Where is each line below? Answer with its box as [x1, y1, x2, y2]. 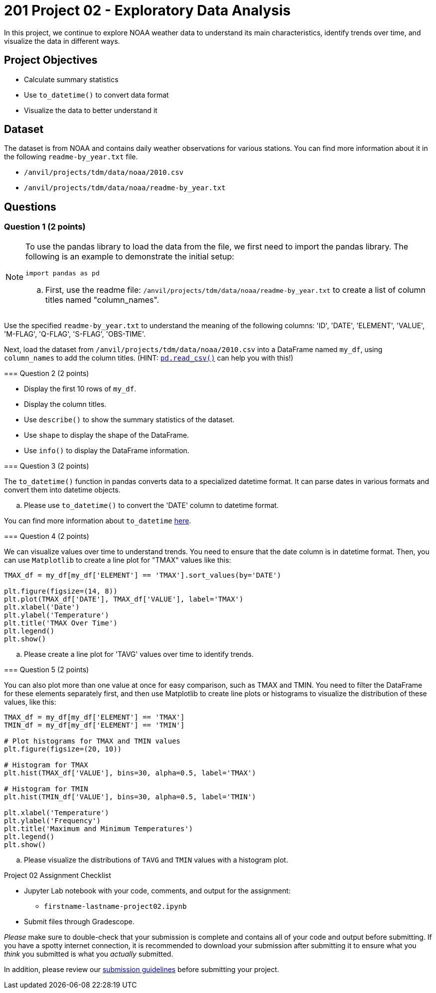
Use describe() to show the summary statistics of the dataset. [24, 415, 235, 424]
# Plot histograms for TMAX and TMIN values [4, 737, 181, 745]
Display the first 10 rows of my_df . [24, 384, 137, 393]
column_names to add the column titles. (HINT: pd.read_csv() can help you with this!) [4, 353, 293, 362]
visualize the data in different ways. [4, 36, 120, 45]
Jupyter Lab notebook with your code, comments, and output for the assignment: [24, 886, 291, 895]
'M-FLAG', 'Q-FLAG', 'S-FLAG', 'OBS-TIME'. [4, 329, 146, 338]
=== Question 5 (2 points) [4, 665, 89, 674]
